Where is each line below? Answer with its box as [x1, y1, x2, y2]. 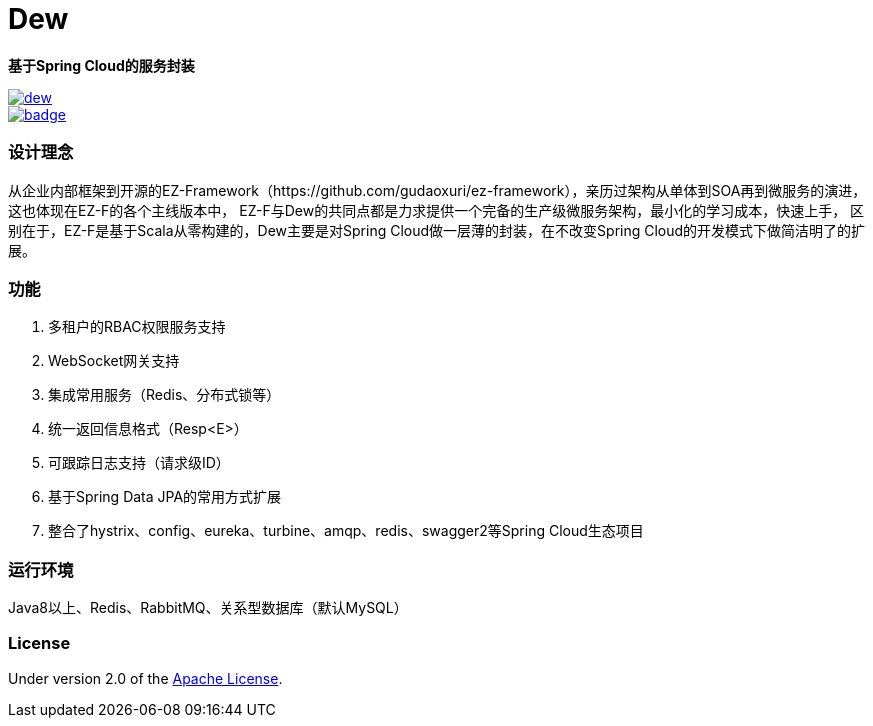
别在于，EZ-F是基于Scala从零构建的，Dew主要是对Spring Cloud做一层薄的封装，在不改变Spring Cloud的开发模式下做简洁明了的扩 [8, 221, 866, 239]
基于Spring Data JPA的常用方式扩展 [48, 488, 282, 506]
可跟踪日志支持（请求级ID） [48, 454, 230, 472]
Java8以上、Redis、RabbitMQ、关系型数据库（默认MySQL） [8, 599, 408, 616]
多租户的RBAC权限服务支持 [48, 318, 226, 336]
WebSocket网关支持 [48, 352, 180, 370]
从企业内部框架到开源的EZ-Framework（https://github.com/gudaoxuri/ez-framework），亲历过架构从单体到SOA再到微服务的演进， [8, 181, 867, 199]
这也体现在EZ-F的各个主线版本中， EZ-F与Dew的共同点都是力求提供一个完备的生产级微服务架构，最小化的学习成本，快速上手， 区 [8, 201, 865, 219]
